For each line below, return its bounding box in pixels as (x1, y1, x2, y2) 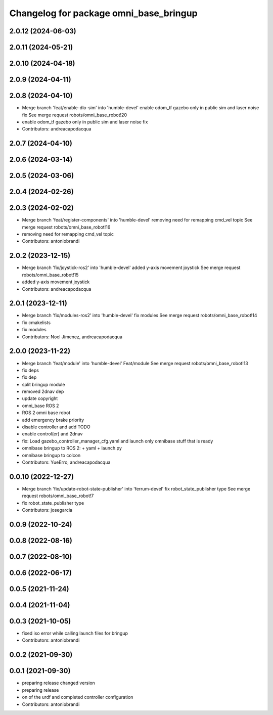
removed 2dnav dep (22, 388, 64, 394)
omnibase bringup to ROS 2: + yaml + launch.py (22, 445, 122, 451)
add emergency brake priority (22, 417, 84, 423)
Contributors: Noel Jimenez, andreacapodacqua (22, 334, 122, 340)
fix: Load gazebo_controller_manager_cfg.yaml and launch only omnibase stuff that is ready (22, 438, 213, 444)
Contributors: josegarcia (22, 507, 73, 513)
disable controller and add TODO (22, 424, 90, 430)
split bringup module (22, 381, 65, 387)
